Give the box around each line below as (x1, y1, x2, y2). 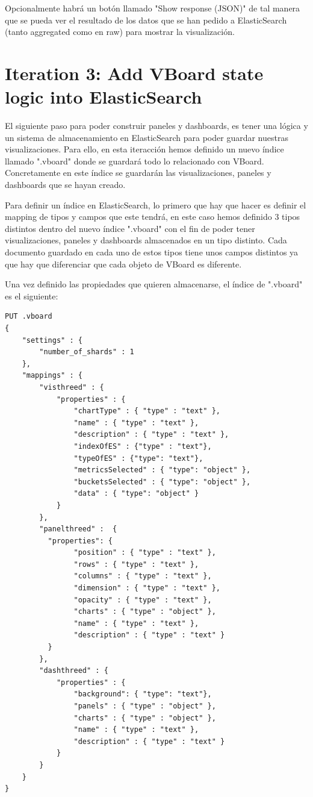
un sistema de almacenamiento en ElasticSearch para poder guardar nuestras (5, 131, 288, 143)
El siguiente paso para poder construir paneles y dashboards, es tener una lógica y (5, 119, 308, 132)
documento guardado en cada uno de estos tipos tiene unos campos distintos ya (5, 246, 299, 258)
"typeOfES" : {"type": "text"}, (73, 454, 203, 463)
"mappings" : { (22, 371, 82, 380)
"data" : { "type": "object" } (73, 489, 199, 498)
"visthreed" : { (39, 383, 104, 392)
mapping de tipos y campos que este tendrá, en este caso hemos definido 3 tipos (5, 210, 300, 223)
